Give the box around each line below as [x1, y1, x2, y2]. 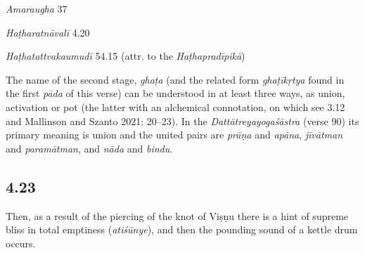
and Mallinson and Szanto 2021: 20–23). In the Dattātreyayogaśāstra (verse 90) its [6, 113, 359, 128]
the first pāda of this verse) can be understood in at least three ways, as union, [6, 86, 345, 100]
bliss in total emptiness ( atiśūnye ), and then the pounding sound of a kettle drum [6, 222, 358, 237]
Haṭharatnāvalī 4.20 [6, 25, 90, 39]
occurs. [6, 235, 36, 250]
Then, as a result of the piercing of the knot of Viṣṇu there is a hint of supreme [6, 208, 349, 223]
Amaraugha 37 [6, 1, 68, 15]
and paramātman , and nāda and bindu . [6, 141, 173, 155]
